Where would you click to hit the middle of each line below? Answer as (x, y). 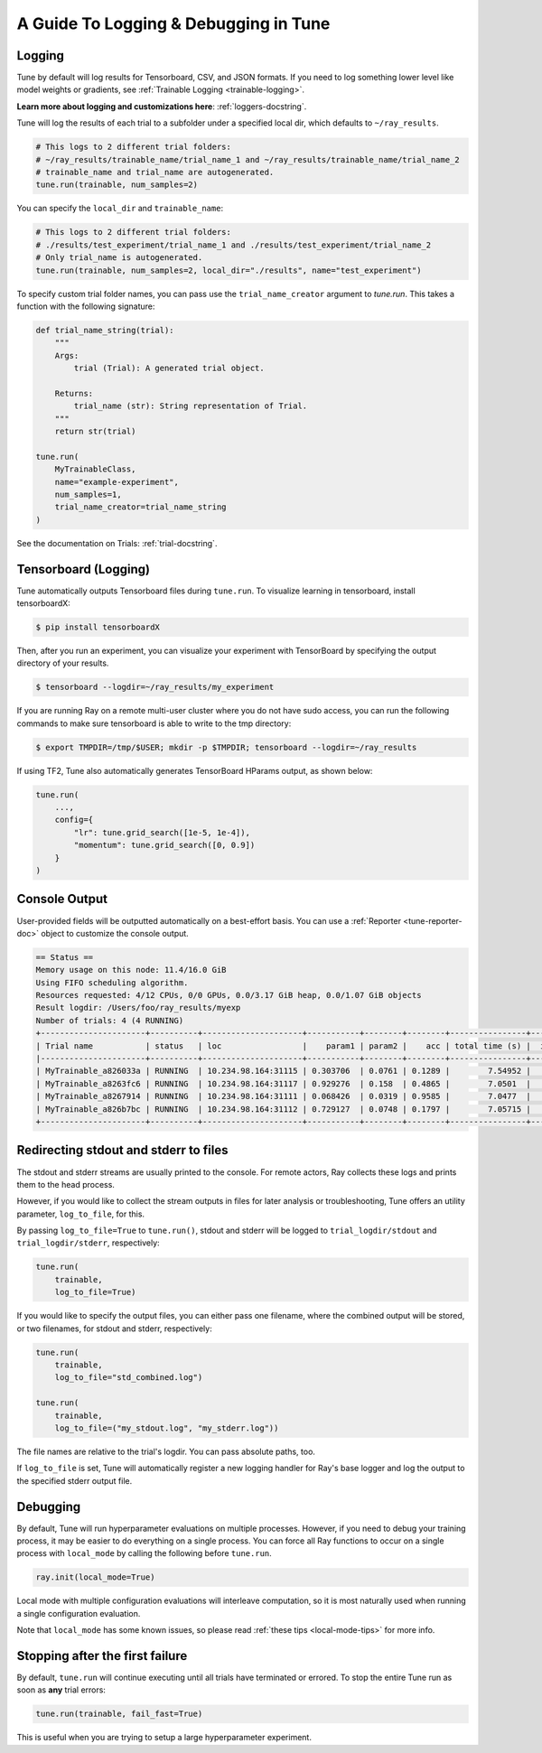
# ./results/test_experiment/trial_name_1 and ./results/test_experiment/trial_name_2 (234, 245)
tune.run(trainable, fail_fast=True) (119, 1714)
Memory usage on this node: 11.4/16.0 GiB (131, 970)
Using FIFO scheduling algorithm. (112, 983)
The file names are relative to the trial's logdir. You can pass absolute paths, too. (166, 1451)
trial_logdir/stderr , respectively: (88, 1243)
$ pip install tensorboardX (98, 627)
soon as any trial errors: (61, 1690)
